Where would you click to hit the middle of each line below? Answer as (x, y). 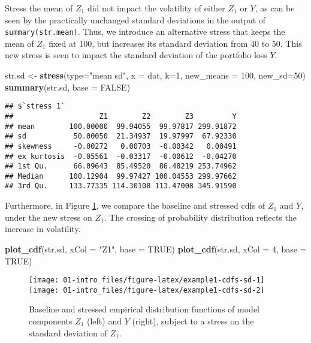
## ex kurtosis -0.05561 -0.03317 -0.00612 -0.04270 (121, 156)
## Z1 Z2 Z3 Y (121, 116)
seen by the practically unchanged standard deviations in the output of (135, 19)
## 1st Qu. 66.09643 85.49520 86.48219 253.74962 (121, 166)
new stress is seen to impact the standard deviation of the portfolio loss (136, 55)
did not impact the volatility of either (156, 8)
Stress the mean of (39, 8)
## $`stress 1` (35, 106)
